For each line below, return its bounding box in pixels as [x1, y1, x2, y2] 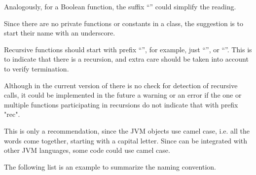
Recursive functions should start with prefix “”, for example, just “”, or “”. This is [4, 44, 252, 54]
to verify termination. [4, 63, 69, 73]
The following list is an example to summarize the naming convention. [4, 161, 216, 172]
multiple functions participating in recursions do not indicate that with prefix [4, 99, 238, 109]
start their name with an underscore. [4, 28, 115, 38]
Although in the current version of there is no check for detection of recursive [4, 80, 238, 90]
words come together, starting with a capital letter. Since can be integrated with [4, 135, 248, 145]
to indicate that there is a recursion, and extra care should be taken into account [4, 54, 249, 64]
